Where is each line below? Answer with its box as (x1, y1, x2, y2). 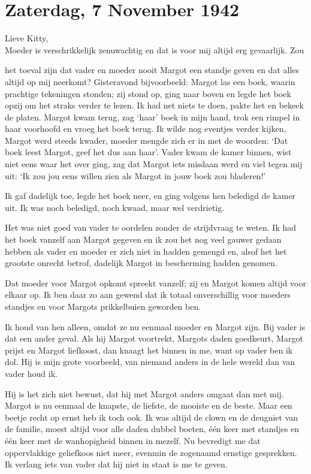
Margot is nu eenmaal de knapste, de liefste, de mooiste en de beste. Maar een (5, 399, 292, 412)
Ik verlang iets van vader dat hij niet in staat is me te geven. (5, 458, 228, 470)
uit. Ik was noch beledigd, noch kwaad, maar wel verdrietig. (5, 201, 225, 213)
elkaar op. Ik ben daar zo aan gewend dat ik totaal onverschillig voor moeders (5, 288, 291, 301)
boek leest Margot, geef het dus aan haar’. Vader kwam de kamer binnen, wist (5, 146, 292, 158)
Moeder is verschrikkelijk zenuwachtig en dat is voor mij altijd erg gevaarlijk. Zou (5, 43, 304, 56)
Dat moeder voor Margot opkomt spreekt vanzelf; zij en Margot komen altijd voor (5, 276, 306, 289)
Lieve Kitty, (5, 32, 49, 44)
